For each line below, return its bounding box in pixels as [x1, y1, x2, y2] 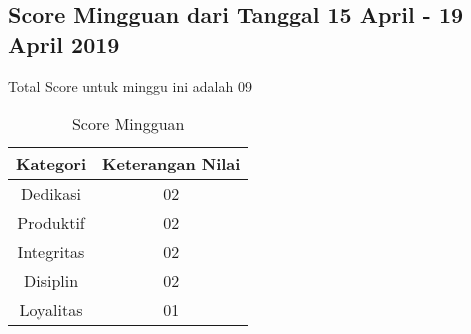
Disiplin [23, 269, 79, 293]
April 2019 [8, 28, 120, 59]
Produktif [17, 211, 85, 235]
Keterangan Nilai [102, 152, 241, 176]
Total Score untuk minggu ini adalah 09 [8, 75, 252, 96]
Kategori [16, 152, 87, 176]
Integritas [17, 240, 85, 264]
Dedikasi [21, 182, 81, 206]
